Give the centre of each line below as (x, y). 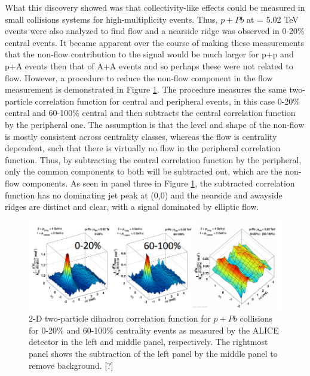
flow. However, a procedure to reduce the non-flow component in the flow (139, 77)
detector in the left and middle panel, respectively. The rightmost (148, 342)
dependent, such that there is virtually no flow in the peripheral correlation (143, 148)
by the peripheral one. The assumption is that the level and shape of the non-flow (155, 124)
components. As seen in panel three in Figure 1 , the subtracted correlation (159, 183)
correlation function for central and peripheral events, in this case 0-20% (168, 101)
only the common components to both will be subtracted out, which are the (144, 171)
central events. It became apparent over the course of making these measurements (154, 42)
